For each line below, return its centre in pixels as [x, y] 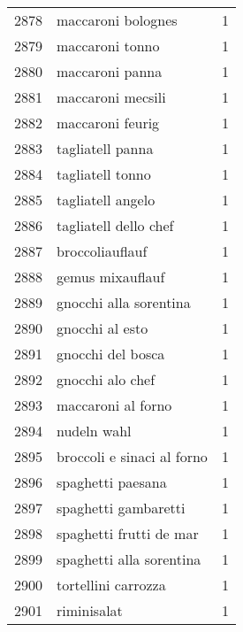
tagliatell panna [105, 148]
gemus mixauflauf [111, 277]
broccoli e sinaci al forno [132, 456]
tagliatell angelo [106, 200]
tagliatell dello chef [115, 225]
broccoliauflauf [102, 251]
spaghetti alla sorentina [129, 559]
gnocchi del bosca [111, 354]
